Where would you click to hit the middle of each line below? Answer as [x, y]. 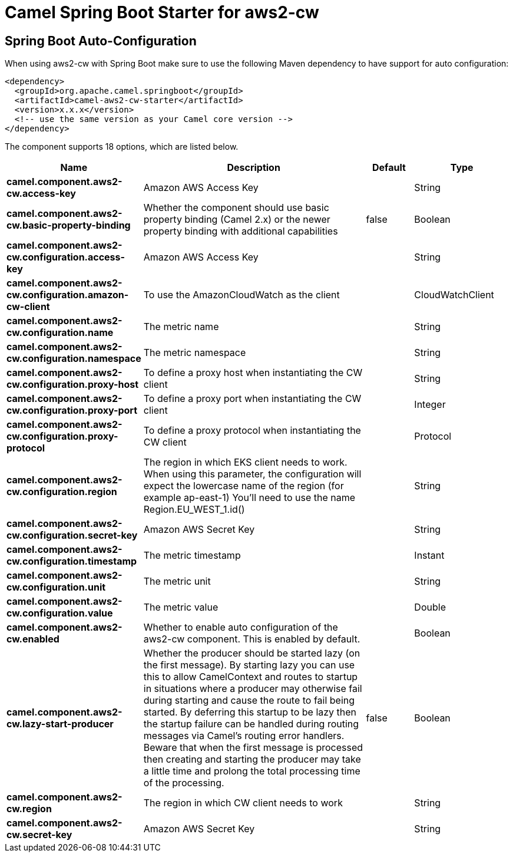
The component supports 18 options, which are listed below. [122, 147]
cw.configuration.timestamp [72, 561]
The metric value [181, 607]
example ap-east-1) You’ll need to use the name [249, 498]
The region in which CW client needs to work [243, 803]
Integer [430, 405]
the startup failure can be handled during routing [251, 724]
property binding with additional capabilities [241, 231]
